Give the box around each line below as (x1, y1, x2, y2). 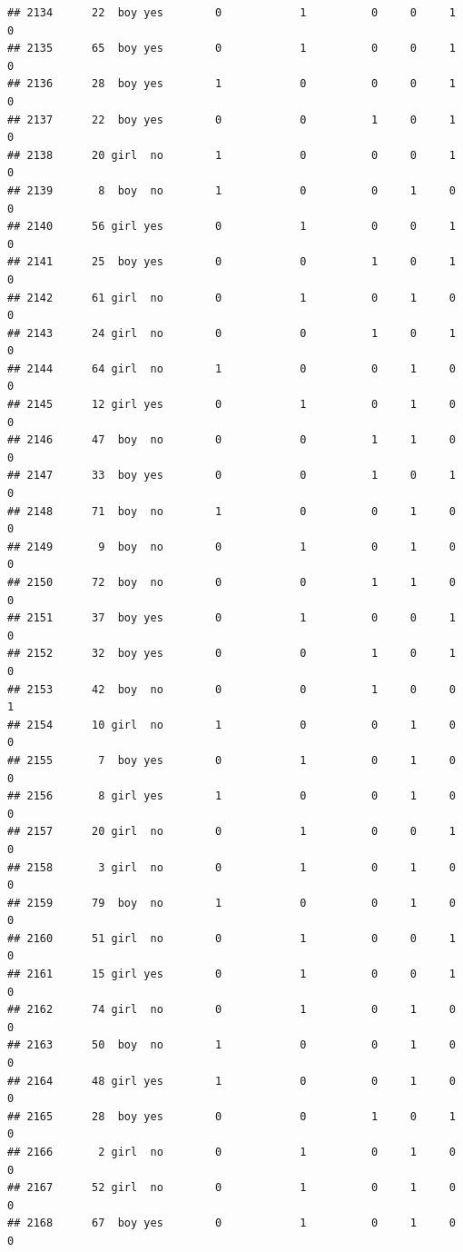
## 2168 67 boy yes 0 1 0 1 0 (7, 1217, 456, 1230)
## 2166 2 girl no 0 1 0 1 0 (7, 1146, 456, 1158)
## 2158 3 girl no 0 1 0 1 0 (7, 860, 456, 874)
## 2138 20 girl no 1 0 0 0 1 (7, 148, 456, 162)
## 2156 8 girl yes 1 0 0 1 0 (7, 790, 456, 803)
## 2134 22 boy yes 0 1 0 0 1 (7, 6, 456, 19)
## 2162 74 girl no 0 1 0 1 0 (7, 1003, 456, 1017)
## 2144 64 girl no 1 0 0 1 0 (7, 362, 456, 375)
